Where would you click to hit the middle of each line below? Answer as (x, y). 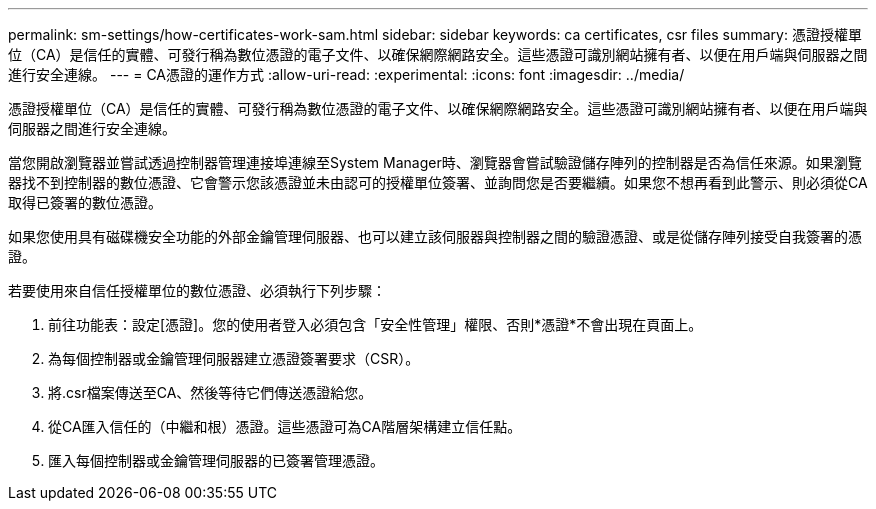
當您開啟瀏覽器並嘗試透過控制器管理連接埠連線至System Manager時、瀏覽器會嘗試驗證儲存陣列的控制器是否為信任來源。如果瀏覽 (435, 162)
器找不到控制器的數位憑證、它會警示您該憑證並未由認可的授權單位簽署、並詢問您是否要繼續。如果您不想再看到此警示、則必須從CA (438, 182)
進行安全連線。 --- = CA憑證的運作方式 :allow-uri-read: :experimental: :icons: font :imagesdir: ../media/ (346, 74)
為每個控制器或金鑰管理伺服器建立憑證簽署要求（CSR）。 (234, 358)
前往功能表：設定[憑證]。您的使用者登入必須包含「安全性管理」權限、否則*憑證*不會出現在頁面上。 (375, 324)
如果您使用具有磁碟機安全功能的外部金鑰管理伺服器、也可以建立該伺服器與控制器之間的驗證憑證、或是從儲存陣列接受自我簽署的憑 (435, 236)
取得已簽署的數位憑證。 (85, 202)
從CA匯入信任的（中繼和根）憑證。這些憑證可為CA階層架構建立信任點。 (285, 426)
